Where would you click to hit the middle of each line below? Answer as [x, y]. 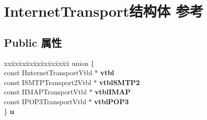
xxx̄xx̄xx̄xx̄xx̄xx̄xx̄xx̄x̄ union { [49, 63]
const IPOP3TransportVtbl [45, 101]
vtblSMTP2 [119, 82]
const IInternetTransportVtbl [48, 73]
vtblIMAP [113, 92]
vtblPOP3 [111, 101]
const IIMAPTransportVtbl [45, 92]
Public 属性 [33, 42]
